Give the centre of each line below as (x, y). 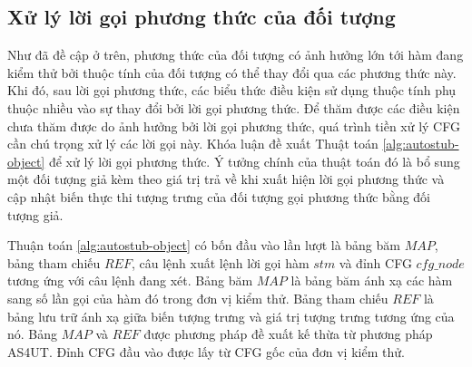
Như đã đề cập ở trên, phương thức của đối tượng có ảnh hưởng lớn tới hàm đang (236, 55)
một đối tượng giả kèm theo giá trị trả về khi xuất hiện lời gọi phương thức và (226, 179)
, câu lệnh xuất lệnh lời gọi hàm (220, 262)
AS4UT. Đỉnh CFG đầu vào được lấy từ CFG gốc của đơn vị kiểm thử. (206, 351)
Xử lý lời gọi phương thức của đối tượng (202, 17)
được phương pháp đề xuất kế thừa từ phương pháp (288, 334)
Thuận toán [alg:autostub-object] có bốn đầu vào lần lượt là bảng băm (204, 245)
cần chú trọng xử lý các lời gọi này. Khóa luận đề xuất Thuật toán (193, 144)
